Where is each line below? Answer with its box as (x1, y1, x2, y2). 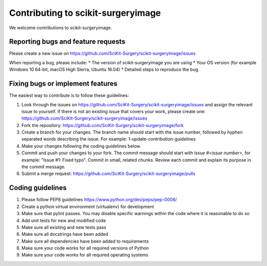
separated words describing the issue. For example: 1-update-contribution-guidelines (21, 136, 196, 142)
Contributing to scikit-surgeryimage (9, 7, 161, 18)
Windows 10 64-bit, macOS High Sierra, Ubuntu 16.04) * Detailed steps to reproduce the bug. (9, 67, 200, 73)
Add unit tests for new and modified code (21, 218, 106, 223)
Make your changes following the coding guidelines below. (21, 143, 141, 149)
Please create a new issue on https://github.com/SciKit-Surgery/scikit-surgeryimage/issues (9, 50, 196, 56)
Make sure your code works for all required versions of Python (21, 245, 149, 251)
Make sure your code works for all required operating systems (21, 252, 148, 258)
